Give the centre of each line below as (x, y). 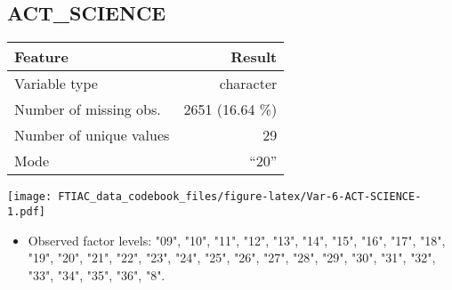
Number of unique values (92, 135)
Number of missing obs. (88, 109)
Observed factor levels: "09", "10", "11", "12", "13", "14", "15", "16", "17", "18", (237, 240)
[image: (30, 197)
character (248, 84)
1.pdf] (26, 211)
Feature (41, 57)
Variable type (56, 84)
